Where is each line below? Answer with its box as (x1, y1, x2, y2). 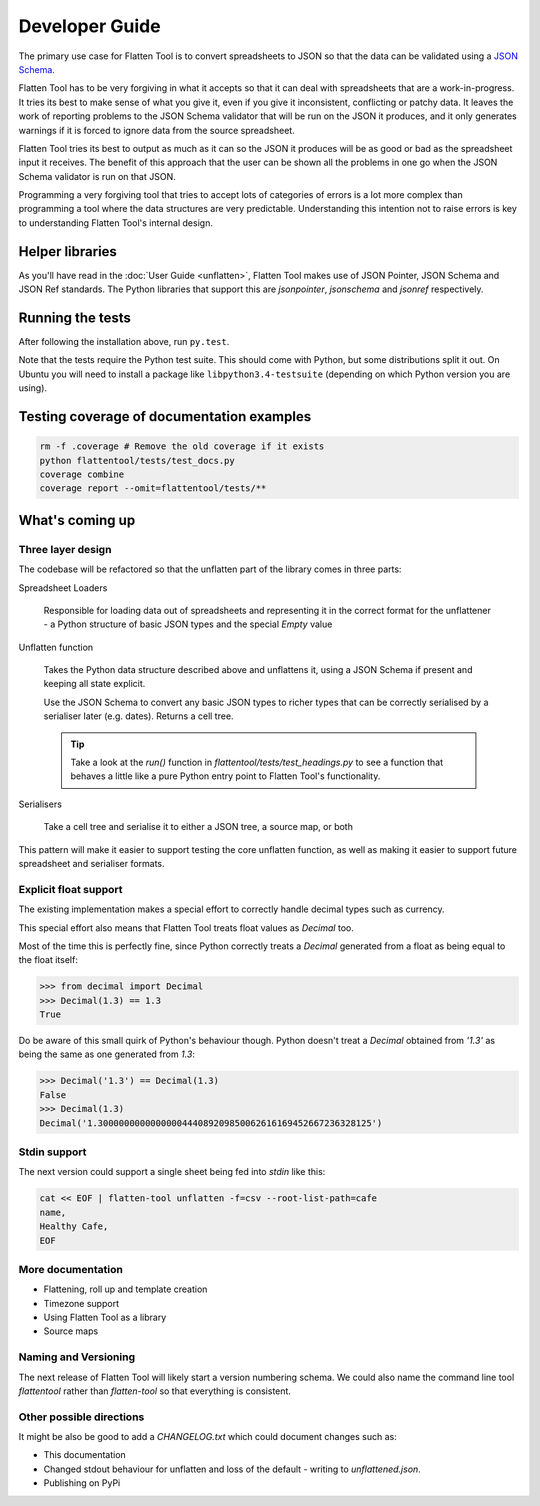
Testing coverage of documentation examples (18, 408, 312, 425)
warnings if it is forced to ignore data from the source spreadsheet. (18, 124, 295, 136)
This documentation (43, 1449, 127, 1461)
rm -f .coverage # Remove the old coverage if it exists (39, 441, 325, 452)
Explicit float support (18, 882, 124, 896)
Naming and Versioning (18, 1350, 135, 1364)
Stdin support (18, 1145, 87, 1159)
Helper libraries (18, 243, 117, 260)
